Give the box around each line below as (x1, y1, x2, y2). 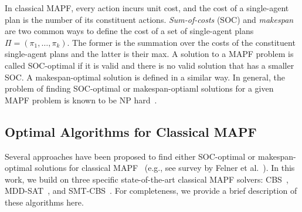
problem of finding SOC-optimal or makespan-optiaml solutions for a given (5, 82, 274, 95)
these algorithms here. (5, 196, 84, 208)
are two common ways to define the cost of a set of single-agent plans (5, 25, 254, 37)
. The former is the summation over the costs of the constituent (67, 36, 296, 48)
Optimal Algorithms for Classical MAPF (5, 122, 257, 140)
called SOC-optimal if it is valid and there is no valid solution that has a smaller (5, 59, 294, 71)
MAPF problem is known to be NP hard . (5, 93, 157, 106)
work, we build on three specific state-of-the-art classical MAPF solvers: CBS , (5, 173, 289, 185)
